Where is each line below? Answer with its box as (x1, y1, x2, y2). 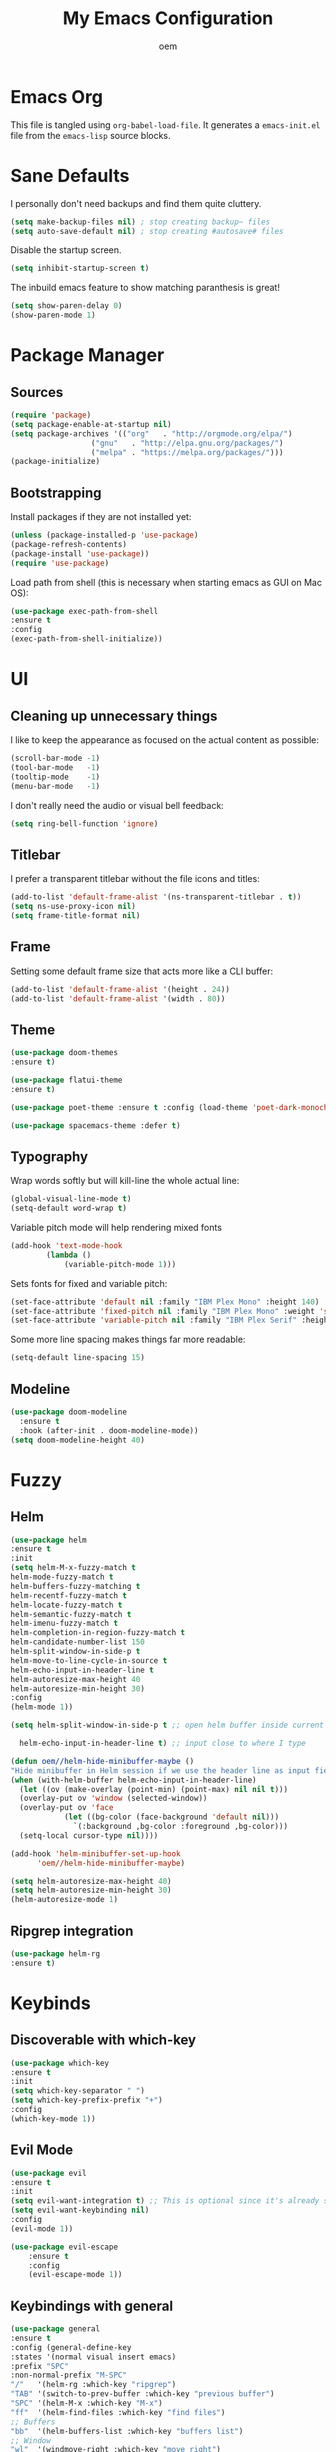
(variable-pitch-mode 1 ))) (63, 1259, 177, 1269)
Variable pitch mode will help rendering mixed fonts (10, 1222, 223, 1234)
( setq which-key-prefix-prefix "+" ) (10, 2095, 163, 2106)
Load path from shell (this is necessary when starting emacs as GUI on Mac (10, 576, 323, 588)
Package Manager (10, 344, 165, 367)
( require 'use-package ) (10, 558, 110, 568)
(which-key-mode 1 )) (10, 2113, 97, 2124)
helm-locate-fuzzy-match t (10, 1600, 123, 1610)
